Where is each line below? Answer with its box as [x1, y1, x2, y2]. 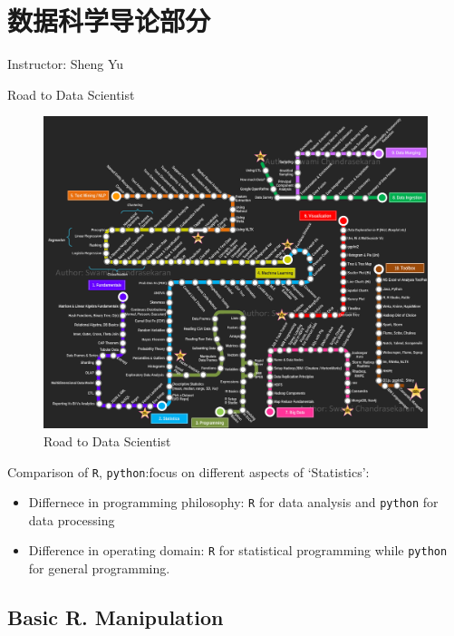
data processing [28, 510, 115, 529]
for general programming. [28, 559, 170, 578]
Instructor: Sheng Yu [7, 54, 124, 73]
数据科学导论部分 [7, 2, 211, 39]
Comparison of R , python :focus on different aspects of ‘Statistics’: [7, 462, 370, 481]
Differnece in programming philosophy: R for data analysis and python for [28, 493, 439, 512]
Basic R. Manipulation [7, 603, 224, 631]
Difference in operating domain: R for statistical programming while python [28, 541, 448, 560]
